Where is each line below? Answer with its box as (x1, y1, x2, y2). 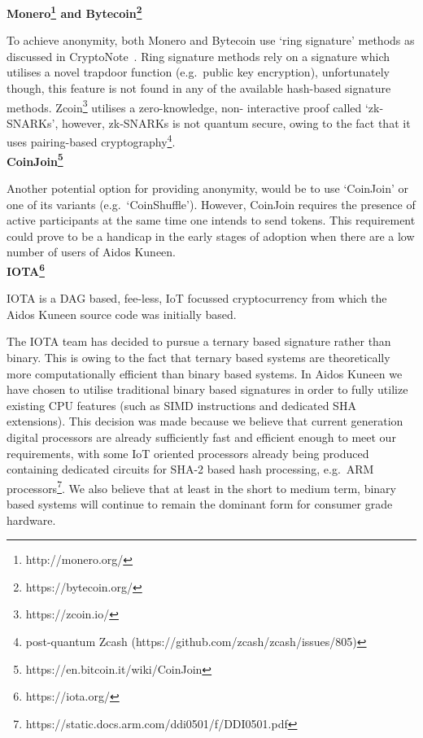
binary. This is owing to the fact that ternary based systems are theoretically (7, 348, 390, 365)
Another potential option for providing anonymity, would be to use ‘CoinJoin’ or (7, 179, 409, 196)
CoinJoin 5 (7, 150, 63, 169)
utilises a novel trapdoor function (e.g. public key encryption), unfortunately (7, 63, 390, 81)
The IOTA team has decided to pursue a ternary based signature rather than (7, 333, 391, 350)
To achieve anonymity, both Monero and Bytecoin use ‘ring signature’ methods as (7, 32, 415, 49)
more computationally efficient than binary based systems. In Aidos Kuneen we (7, 365, 403, 382)
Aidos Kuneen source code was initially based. (7, 305, 237, 322)
